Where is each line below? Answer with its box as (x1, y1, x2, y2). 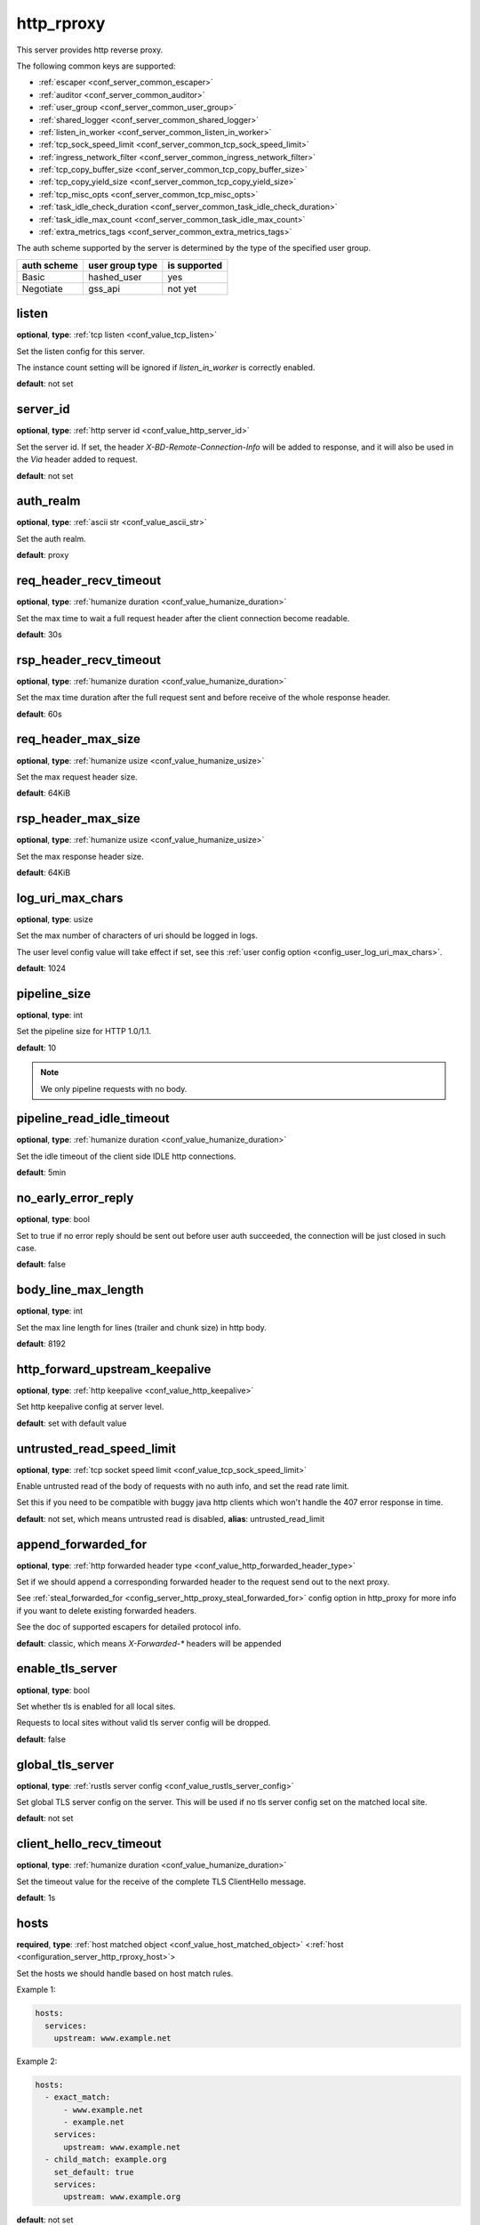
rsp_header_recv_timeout (16, 652, 162, 667)
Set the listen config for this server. (16, 345, 146, 356)
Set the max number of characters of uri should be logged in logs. (16, 930, 258, 941)
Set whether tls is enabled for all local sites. (16, 1701, 176, 1711)
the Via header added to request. (16, 454, 138, 465)
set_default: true (53, 2167, 134, 2177)
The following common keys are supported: (16, 61, 177, 71)
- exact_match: (44, 2092, 111, 2102)
